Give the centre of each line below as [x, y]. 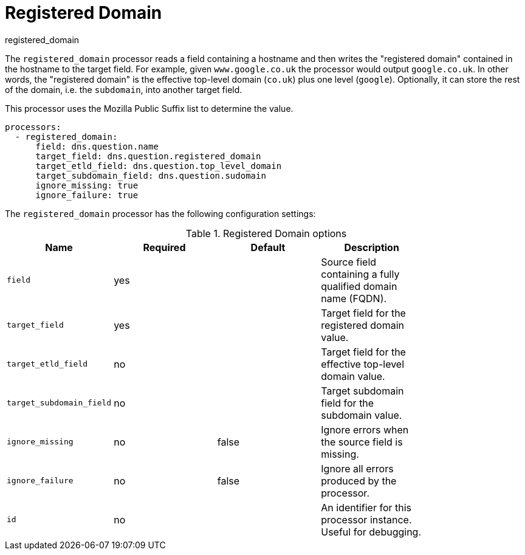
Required [164, 247]
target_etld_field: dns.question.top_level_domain [159, 166]
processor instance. [366, 519]
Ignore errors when [365, 429]
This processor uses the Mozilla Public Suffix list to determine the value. [149, 108]
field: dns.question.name [97, 146]
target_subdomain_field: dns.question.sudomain [151, 175]
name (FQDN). [354, 298]
